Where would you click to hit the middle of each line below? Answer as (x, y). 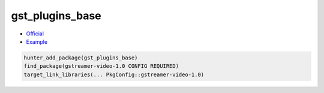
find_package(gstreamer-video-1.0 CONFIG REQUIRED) (101, 66)
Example (37, 41)
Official (35, 34)
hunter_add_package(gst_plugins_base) (81, 58)
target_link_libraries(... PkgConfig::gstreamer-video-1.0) (114, 74)
